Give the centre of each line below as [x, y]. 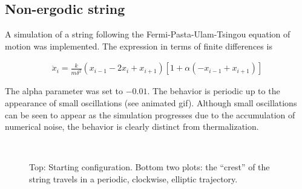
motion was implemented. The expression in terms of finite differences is [139, 46]
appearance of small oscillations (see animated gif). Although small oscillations [151, 103]
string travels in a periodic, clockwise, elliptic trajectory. [133, 178]
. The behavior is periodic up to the [214, 91]
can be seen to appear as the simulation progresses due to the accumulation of [150, 114]
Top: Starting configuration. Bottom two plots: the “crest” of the [149, 167]
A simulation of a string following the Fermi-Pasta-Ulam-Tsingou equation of [148, 34]
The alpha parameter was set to [64, 91]
